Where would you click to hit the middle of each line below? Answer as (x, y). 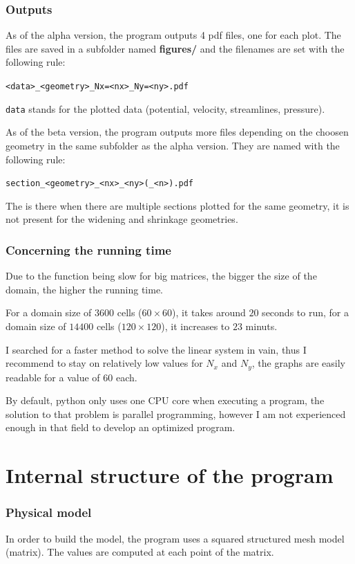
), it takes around (209, 312)
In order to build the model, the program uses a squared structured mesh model (175, 538)
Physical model (49, 512)
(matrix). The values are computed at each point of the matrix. (140, 552)
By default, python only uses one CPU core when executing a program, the (165, 400)
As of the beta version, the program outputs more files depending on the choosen (177, 132)
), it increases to (195, 326)
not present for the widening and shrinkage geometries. (122, 219)
